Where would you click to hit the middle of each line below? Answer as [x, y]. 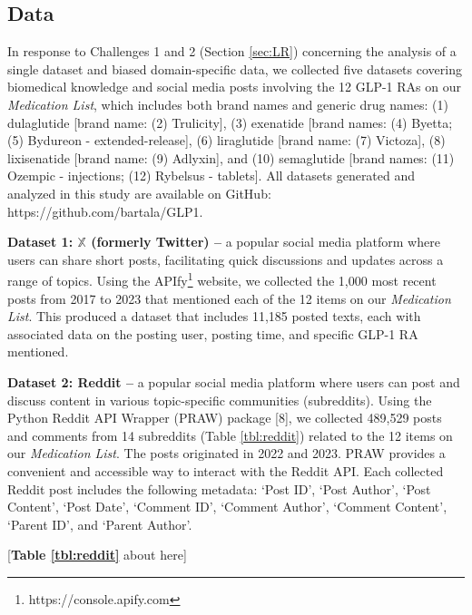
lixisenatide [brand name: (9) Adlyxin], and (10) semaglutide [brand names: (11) [231, 157]
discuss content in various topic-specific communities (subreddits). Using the [220, 400]
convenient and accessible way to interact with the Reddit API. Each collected [226, 470]
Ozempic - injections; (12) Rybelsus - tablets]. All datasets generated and [211, 176]
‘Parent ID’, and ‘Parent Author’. [100, 524]
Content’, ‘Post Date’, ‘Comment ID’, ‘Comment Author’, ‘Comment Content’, [227, 507]
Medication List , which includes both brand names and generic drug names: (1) [228, 104]
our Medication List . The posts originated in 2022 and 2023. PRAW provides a [226, 453]
